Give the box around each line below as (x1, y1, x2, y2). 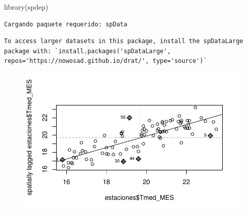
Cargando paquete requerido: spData (4, 20, 128, 28)
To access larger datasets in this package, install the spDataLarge (4, 38, 243, 45)
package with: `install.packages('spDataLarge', (4, 47, 171, 55)
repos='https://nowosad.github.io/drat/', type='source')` (4, 57, 207, 65)
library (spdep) (4, 2, 49, 12)
